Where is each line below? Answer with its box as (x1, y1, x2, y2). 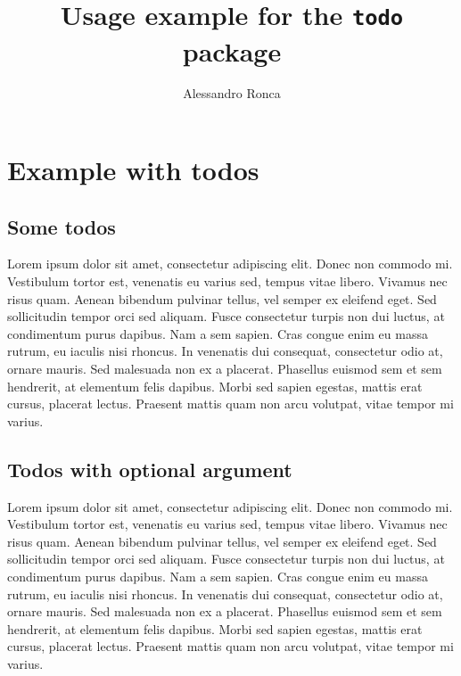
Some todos (7, 212, 116, 240)
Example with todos (7, 152, 259, 188)
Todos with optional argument (7, 455, 292, 482)
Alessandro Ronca (183, 84, 281, 103)
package (182, 32, 282, 69)
